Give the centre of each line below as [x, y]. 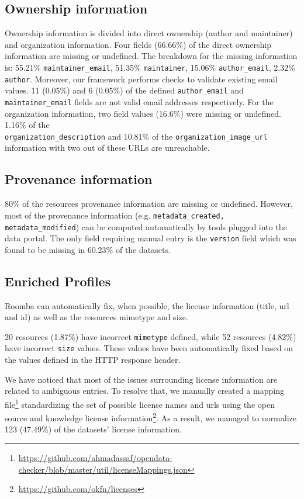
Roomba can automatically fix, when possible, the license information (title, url [147, 305]
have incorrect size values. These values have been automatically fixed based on [149, 348]
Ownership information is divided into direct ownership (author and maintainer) [149, 33]
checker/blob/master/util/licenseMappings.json [103, 469]
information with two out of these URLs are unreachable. [107, 148]
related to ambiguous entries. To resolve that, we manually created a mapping [144, 391]
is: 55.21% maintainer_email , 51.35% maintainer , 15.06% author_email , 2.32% [150, 67]
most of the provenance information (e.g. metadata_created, [115, 215]
